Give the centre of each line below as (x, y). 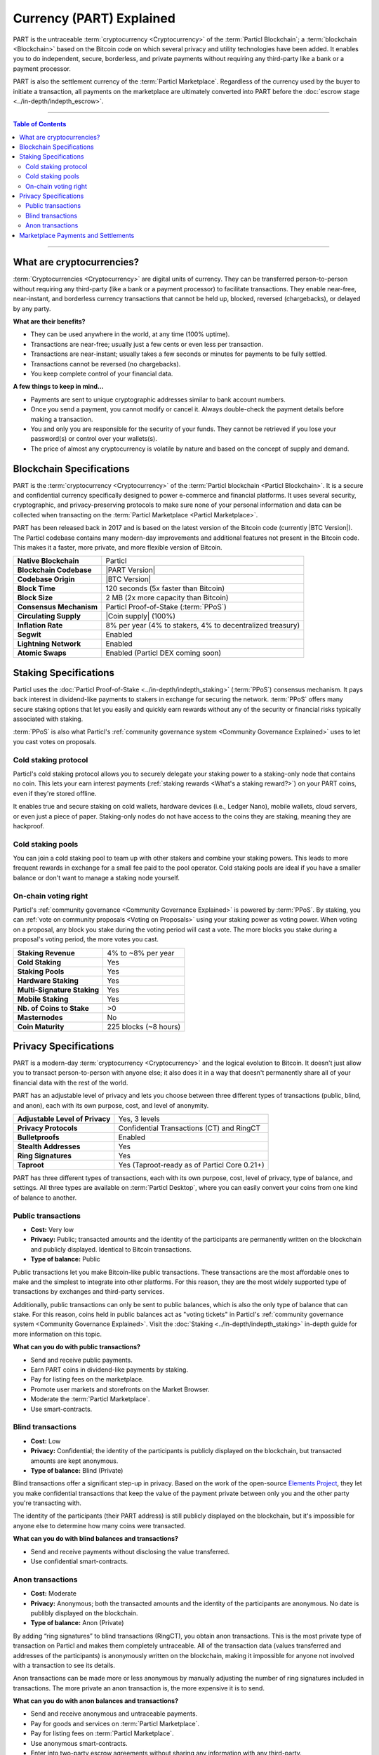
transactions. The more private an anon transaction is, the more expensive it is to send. (139, 1688)
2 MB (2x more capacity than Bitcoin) (167, 598)
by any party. (32, 308)
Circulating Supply (49, 616)
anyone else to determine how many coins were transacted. (99, 1525)
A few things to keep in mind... (59, 387)
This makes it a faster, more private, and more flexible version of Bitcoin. (118, 547)
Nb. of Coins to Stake (53, 1008)
